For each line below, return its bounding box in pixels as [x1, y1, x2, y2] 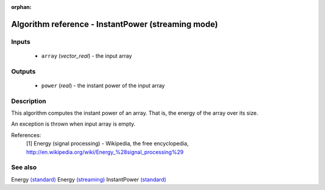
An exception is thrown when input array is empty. [11, 120, 135, 127]
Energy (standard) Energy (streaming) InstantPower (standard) [11, 176, 167, 183]
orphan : [11, 4, 32, 10]
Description [11, 97, 46, 105]
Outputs [11, 67, 36, 75]
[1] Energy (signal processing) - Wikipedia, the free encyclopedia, [26, 140, 189, 147]
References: [11, 131, 42, 138]
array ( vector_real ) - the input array [41, 52, 132, 60]
